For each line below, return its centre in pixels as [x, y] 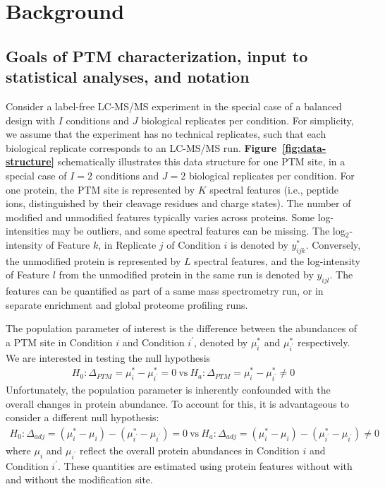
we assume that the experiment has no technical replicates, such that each [166, 134]
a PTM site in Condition [59, 342]
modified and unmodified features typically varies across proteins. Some [160, 217]
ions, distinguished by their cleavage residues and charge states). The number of [178, 203]
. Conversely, [333, 244]
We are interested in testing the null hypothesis [108, 357]
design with [31, 120]
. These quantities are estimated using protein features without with [205, 465]
